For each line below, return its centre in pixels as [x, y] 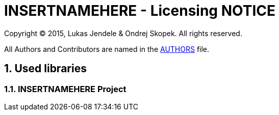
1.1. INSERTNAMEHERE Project [65, 89]
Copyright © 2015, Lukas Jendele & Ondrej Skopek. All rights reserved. [123, 33]
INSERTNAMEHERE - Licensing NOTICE [140, 11]
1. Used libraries [45, 69]
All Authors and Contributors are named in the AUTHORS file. [107, 49]
